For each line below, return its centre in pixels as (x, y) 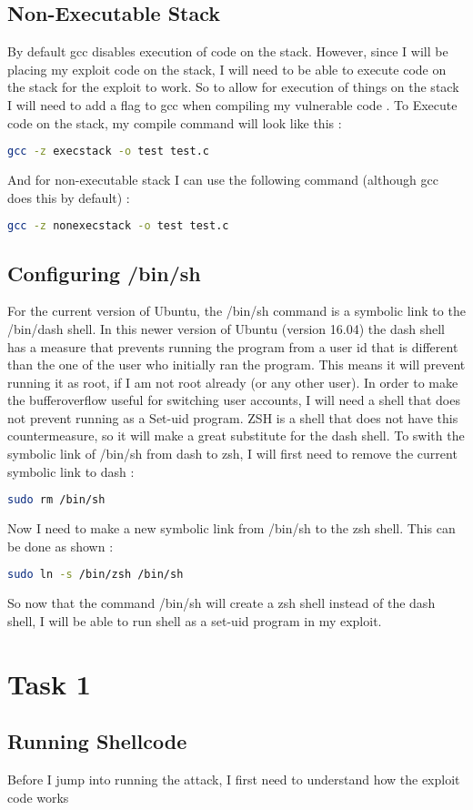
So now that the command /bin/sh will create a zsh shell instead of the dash (221, 603)
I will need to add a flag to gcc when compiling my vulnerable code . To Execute (232, 104)
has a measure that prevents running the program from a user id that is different (233, 346)
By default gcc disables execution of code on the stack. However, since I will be (228, 51)
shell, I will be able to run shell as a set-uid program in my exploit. (195, 620)
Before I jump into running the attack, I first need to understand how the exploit (234, 779)
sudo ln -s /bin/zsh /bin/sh (96, 575)
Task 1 (49, 683)
